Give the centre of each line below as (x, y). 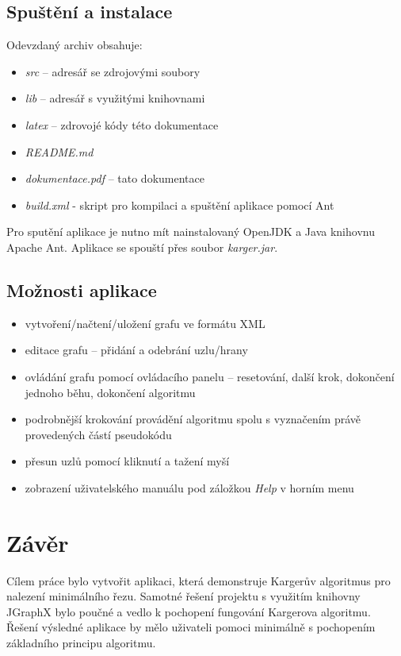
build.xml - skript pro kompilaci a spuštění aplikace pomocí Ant (179, 205)
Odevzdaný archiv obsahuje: (74, 45)
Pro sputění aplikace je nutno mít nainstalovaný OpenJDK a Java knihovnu (191, 232)
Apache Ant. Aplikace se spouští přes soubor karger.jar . (142, 247)
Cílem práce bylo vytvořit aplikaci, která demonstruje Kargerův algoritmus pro (199, 580)
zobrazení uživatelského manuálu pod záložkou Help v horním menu (189, 487)
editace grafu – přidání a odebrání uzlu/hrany (136, 350)
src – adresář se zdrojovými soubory (113, 71)
